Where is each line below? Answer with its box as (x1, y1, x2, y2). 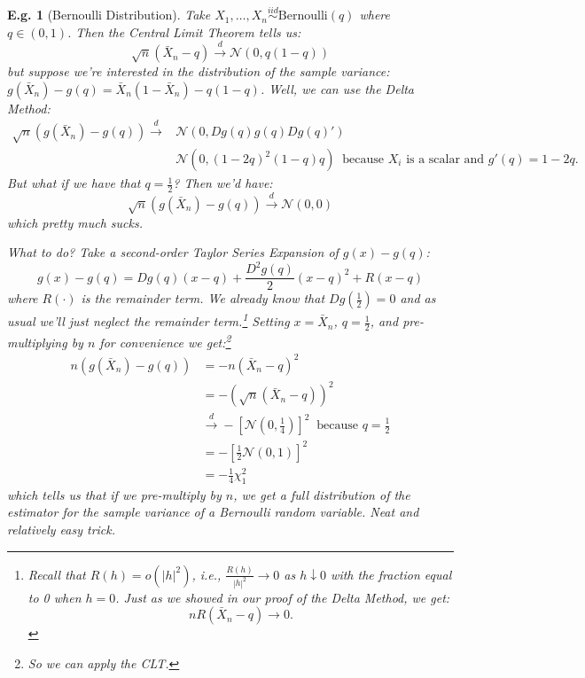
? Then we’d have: (173, 174, 273, 192)
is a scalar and (406, 153, 485, 166)
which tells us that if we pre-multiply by (7, 485, 222, 503)
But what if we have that (7, 174, 141, 192)
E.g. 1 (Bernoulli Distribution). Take (7, 5, 211, 24)
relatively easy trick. (7, 520, 116, 539)
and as (400, 289, 436, 308)
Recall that (27, 565, 86, 583)
